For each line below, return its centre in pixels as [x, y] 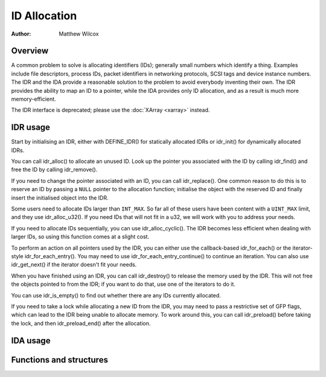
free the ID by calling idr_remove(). [54, 169]
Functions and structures [60, 360]
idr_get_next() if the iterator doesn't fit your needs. [74, 265]
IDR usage [31, 128]
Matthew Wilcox [79, 34]
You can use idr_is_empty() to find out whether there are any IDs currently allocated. [116, 295]
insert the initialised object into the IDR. [60, 198]
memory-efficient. [34, 99]
